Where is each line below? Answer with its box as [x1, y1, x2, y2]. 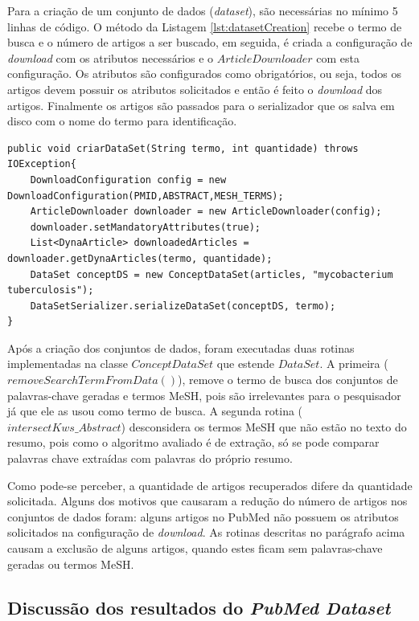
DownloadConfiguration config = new [30, 174, 227, 186]
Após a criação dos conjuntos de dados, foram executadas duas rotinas [7, 339, 355, 356]
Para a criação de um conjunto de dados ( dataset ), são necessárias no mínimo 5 [7, 2, 398, 18]
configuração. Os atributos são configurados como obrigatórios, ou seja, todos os [7, 65, 402, 82]
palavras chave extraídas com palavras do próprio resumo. [7, 450, 293, 467]
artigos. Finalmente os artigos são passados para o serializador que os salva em [7, 96, 395, 113]
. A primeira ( [319, 355, 388, 372]
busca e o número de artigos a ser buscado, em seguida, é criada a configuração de [7, 34, 413, 51]
